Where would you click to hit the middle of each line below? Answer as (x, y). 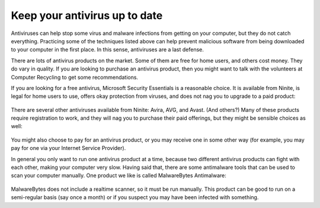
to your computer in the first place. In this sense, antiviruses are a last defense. (107, 50)
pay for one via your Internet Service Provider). (68, 148)
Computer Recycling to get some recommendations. (75, 77)
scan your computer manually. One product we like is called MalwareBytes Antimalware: (119, 175)
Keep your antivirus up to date (87, 15)
